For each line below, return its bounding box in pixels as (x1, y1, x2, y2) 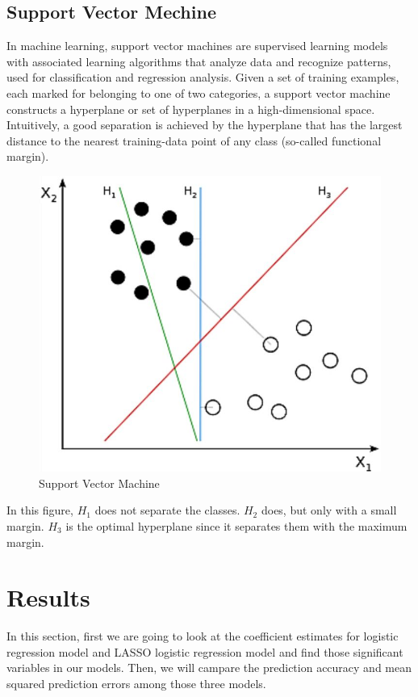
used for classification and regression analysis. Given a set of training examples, (6, 69, 399, 86)
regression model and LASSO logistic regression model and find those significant (6, 643, 403, 660)
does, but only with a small (261, 502, 397, 519)
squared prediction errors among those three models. (6, 675, 266, 691)
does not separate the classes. (94, 502, 240, 519)
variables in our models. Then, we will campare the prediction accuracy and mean (6, 659, 412, 676)
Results (6, 581, 90, 614)
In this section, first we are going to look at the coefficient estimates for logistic (6, 628, 399, 645)
